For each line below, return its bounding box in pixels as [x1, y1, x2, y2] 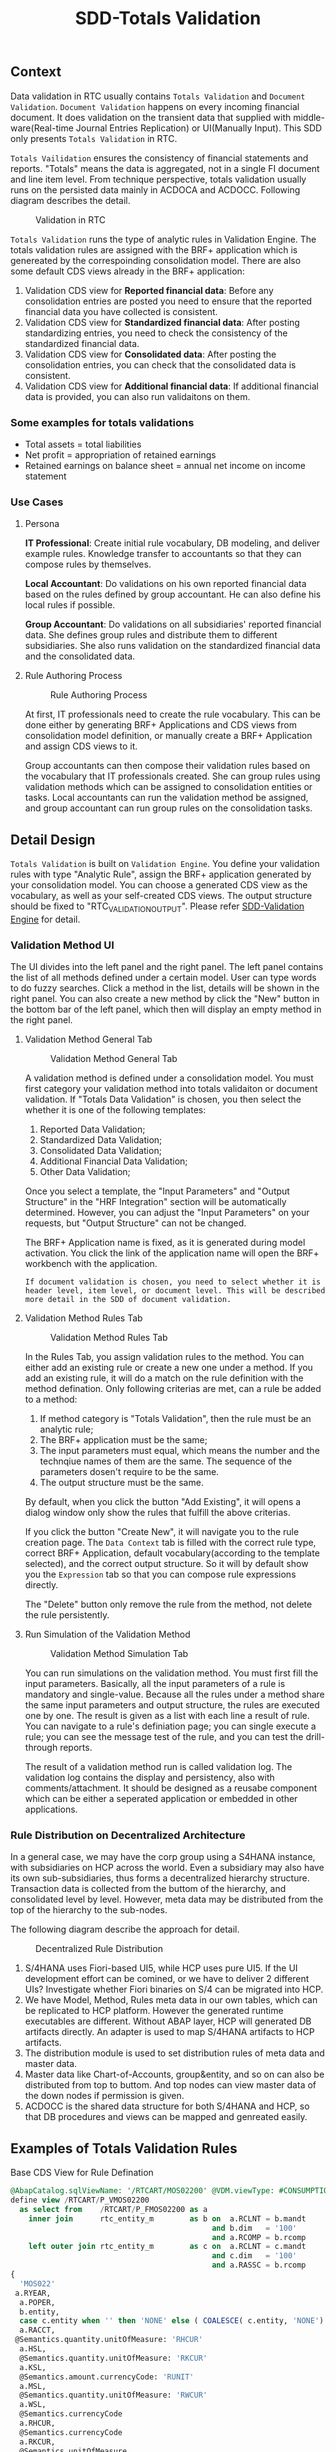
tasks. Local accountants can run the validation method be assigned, [24, 792, 309, 804]
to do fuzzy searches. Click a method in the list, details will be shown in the [10, 982, 320, 994]
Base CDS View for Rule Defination [10, 2167, 154, 2179]
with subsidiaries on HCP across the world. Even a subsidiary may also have [10, 1862, 325, 1874]
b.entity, [19, 2307, 60, 2317]
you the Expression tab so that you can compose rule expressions [24, 1568, 297, 1581]
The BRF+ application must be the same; [39, 1434, 208, 1446]
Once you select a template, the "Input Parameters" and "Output [24, 1185, 290, 1197]
